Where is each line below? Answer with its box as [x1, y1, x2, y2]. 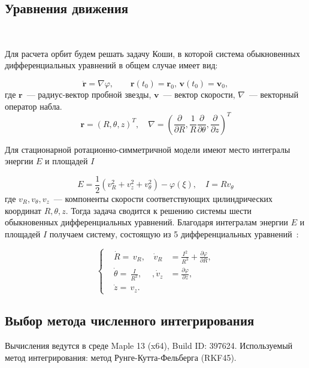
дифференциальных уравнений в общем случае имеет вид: [5, 59, 218, 71]
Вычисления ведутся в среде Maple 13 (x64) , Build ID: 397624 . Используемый [5, 339, 293, 352]
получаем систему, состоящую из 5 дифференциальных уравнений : [49, 227, 299, 240]
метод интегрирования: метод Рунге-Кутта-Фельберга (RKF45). [5, 351, 237, 363]
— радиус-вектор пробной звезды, [26, 88, 152, 100]
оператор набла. [5, 99, 62, 112]
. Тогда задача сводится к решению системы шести [65, 204, 252, 216]
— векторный [249, 88, 299, 100]
